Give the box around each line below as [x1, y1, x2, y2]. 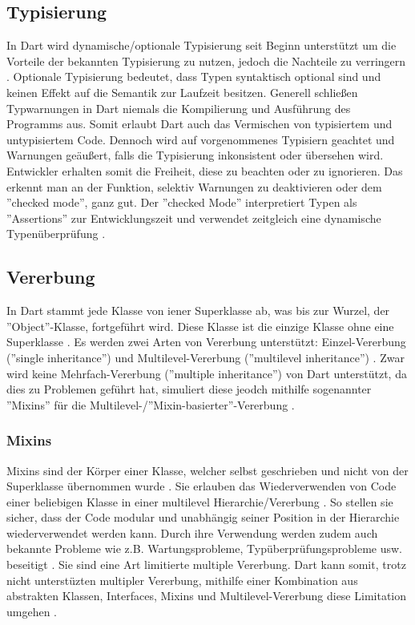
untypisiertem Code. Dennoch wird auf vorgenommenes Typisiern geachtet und [6, 131, 395, 147]
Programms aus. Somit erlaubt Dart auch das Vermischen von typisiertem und [6, 115, 393, 132]
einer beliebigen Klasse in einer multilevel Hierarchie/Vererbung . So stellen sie [6, 493, 393, 510]
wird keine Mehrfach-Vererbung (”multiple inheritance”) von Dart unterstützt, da [6, 365, 407, 381]
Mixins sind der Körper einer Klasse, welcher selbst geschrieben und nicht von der [6, 462, 409, 478]
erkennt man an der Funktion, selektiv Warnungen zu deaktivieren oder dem [6, 178, 382, 195]
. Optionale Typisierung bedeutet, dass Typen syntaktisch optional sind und [6, 68, 381, 85]
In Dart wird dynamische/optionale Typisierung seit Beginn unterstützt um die [6, 37, 397, 54]
